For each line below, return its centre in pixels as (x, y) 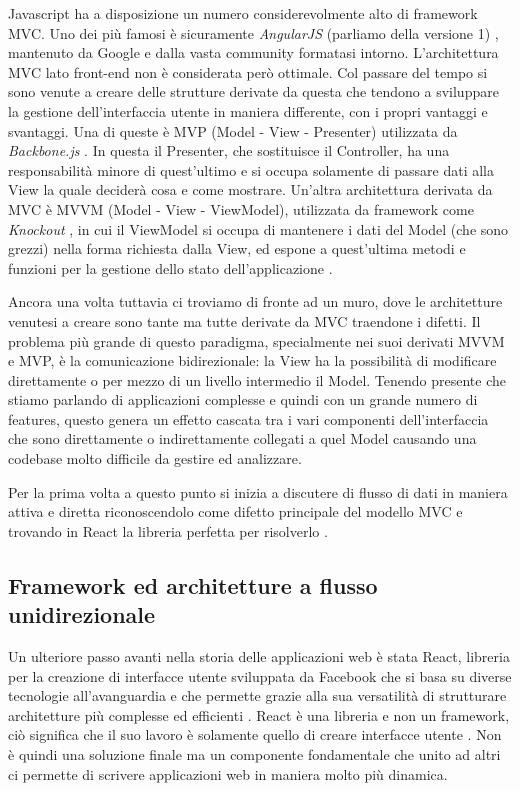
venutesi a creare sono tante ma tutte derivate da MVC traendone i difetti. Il (244, 320)
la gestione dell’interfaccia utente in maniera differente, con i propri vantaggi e (248, 110)
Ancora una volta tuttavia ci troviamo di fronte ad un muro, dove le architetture (255, 301)
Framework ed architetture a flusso (193, 584)
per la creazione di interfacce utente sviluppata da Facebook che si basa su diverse (260, 675)
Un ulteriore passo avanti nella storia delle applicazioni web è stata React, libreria (259, 656)
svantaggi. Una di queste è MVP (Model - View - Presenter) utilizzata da (233, 130)
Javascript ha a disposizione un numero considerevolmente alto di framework (243, 13)
